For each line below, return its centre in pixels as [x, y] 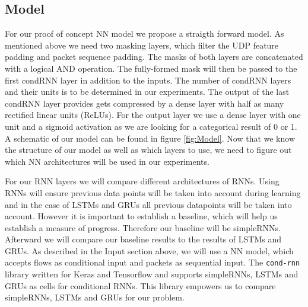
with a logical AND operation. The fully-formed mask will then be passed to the [151, 68]
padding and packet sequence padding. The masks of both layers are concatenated [154, 57]
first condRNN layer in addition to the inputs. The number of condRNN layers [148, 80]
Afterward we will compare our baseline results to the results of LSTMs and [143, 239]
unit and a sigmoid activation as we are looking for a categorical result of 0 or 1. [151, 126]
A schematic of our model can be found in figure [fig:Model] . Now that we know [150, 138]
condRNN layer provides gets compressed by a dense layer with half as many [145, 103]
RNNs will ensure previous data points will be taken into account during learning [153, 192]
